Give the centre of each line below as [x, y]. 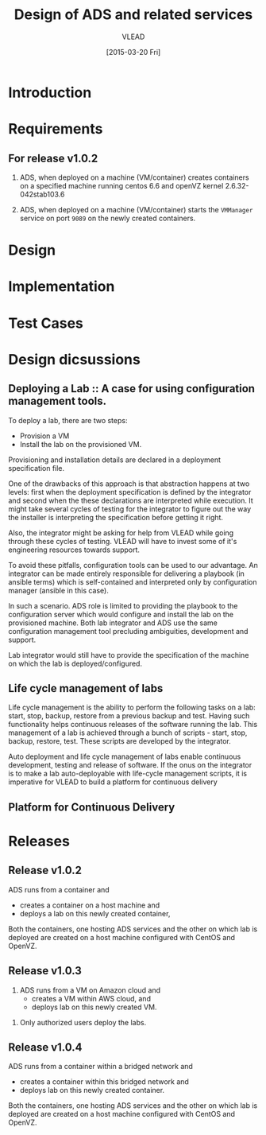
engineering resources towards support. [74, 550]
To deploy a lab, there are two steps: [68, 420]
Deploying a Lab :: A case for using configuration [132, 389]
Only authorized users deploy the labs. [83, 1022]
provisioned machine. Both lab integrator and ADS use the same [113, 623]
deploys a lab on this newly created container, [95, 913]
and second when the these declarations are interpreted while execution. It [131, 500]
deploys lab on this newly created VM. [94, 1007]
